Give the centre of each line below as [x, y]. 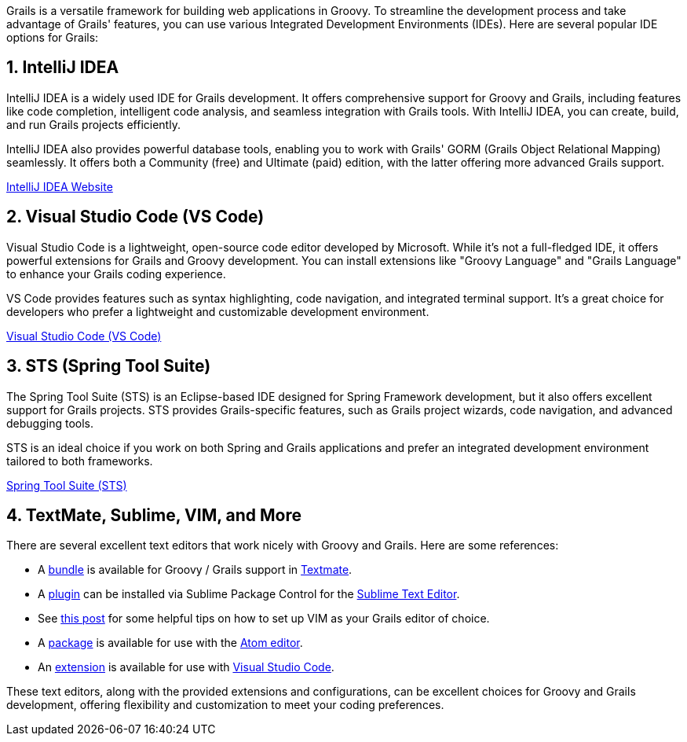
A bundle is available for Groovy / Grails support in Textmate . [195, 570]
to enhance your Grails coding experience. [116, 274]
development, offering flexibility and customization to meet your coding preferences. [225, 705]
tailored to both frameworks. [80, 461]
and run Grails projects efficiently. [93, 124]
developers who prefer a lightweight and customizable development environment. [218, 311]
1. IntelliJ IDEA [63, 68]
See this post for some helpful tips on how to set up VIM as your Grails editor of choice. [264, 619]
